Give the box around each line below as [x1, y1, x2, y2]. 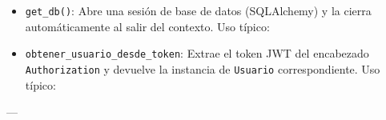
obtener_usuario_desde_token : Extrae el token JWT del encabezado [25, 45, 369, 62]
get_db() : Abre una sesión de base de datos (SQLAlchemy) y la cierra [25, 2, 372, 18]
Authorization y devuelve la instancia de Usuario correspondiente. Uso [25, 60, 380, 77]
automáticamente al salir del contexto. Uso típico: [25, 18, 270, 34]
